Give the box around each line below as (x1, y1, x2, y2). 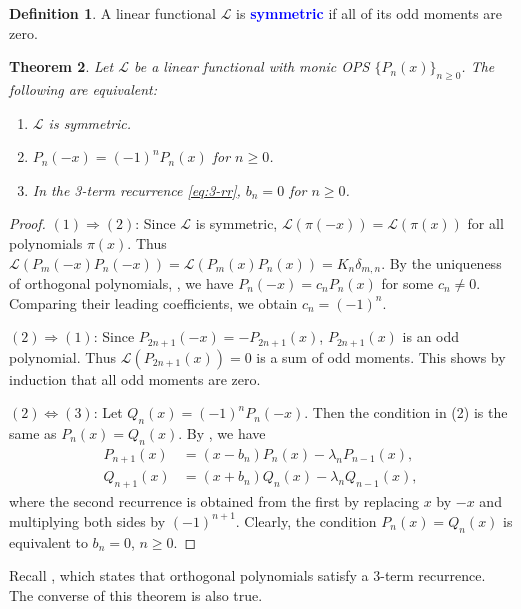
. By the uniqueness (381, 252, 502, 273)
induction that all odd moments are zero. (9, 368, 261, 389)
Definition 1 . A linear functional (9, 3, 216, 23)
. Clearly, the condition (235, 510, 377, 531)
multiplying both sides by (9, 510, 166, 531)
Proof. (9, 213, 46, 234)
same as (9, 423, 57, 444)
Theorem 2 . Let (9, 56, 114, 77)
